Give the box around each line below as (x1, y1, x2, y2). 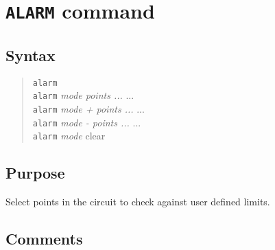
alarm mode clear (32, 128, 106, 143)
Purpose (5, 162, 65, 183)
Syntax (5, 44, 56, 65)
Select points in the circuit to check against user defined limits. (5, 194, 270, 209)
